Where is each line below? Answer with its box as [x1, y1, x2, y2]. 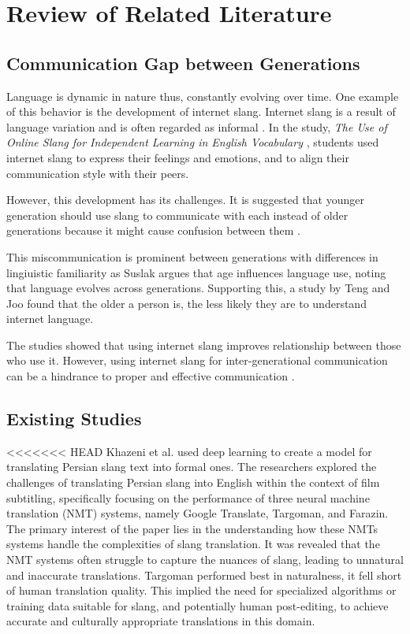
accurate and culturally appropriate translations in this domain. [6, 613, 315, 629]
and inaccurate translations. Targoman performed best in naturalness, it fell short [6, 566, 402, 583]
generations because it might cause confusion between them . [6, 222, 300, 239]
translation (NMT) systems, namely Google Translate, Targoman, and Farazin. [6, 505, 389, 521]
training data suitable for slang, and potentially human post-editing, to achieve [6, 597, 389, 614]
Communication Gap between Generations [6, 50, 360, 75]
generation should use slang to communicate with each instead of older [6, 206, 348, 223]
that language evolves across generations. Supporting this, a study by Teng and [6, 280, 390, 296]
